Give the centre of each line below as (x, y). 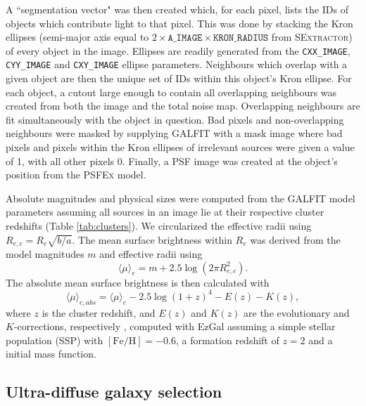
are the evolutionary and (297, 312)
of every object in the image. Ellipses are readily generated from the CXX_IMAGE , (178, 50)
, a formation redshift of (227, 340)
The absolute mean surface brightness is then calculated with (138, 282)
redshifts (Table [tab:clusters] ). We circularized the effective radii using (159, 226)
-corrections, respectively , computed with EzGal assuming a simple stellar (175, 326)
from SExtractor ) (312, 37)
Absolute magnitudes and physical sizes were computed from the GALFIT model (181, 198)
